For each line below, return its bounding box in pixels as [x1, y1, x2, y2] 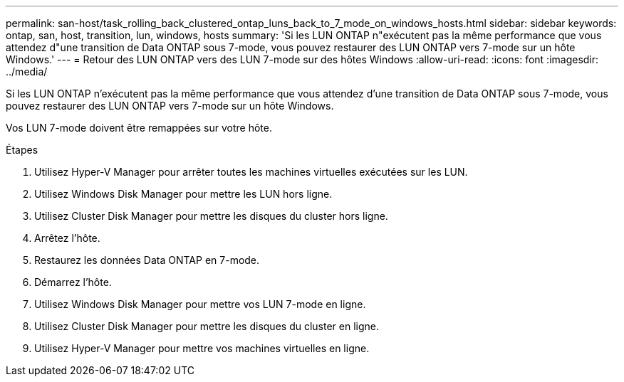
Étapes [6, 144, 38, 156]
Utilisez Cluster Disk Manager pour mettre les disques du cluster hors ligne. [34, 210, 388, 222]
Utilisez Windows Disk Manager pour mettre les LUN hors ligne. [34, 188, 333, 200]
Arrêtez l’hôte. [34, 232, 100, 244]
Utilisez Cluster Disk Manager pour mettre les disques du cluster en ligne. [34, 320, 379, 332]
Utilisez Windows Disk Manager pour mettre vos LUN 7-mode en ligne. [34, 298, 366, 310]
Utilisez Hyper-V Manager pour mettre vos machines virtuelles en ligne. [34, 342, 370, 354]
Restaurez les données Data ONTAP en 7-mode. [34, 254, 260, 266]
